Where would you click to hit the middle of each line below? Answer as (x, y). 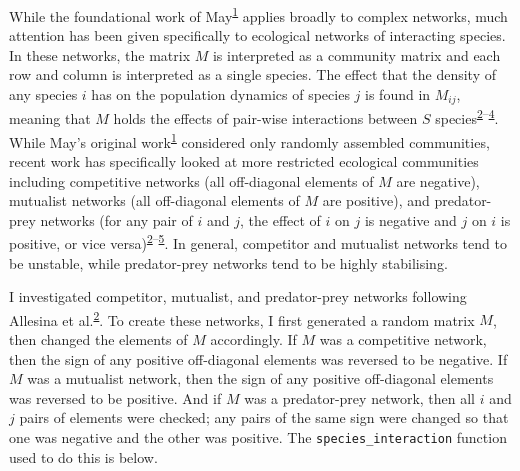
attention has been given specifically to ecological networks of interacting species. (257, 35)
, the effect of (280, 219)
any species (43, 94)
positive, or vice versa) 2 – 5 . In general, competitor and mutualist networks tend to (258, 242)
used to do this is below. (83, 456)
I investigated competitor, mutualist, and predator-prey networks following (238, 296)
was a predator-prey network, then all (360, 397)
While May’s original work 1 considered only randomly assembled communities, (249, 140)
